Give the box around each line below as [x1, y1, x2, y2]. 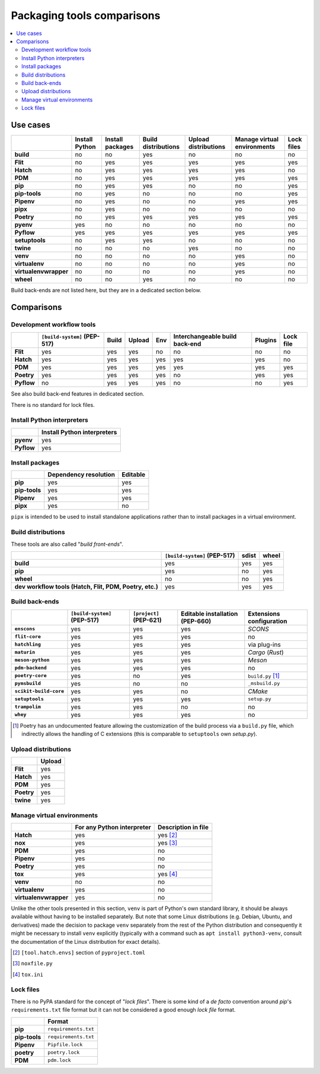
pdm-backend [14, 665, 47, 671]
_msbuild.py [248, 680, 280, 687]
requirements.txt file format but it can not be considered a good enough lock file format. [11, 1006, 236, 1013]
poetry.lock [47, 1049, 80, 1056]
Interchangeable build [173, 333, 237, 341]
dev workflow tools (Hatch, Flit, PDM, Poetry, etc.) [14, 582, 158, 590]
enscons [14, 626, 36, 632]
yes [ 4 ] [157, 870, 178, 878]
